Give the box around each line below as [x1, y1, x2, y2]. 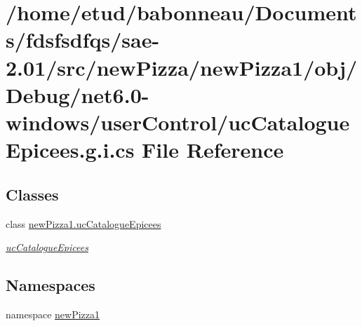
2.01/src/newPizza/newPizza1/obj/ [6, 53, 358, 81]
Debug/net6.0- [6, 80, 149, 109]
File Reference [142, 135, 284, 164]
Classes [6, 183, 59, 205]
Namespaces [6, 274, 95, 296]
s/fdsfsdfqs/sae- [6, 25, 160, 54]
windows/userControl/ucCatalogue [6, 107, 350, 136]
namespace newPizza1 [6, 306, 100, 321]
